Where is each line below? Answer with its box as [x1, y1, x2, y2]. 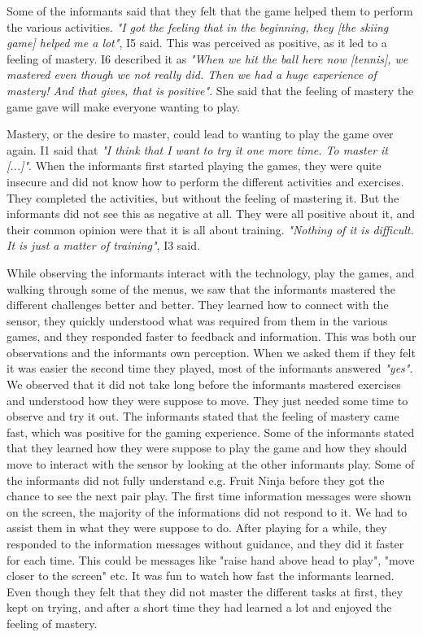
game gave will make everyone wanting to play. [7, 98, 240, 115]
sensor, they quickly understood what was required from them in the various [7, 312, 388, 329]
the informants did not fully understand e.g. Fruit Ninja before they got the [7, 471, 385, 488]
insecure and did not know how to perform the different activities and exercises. [7, 172, 404, 190]
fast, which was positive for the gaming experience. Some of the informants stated [7, 423, 415, 440]
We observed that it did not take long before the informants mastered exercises [7, 376, 401, 393]
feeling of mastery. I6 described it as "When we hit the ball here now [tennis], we [7, 50, 408, 67]
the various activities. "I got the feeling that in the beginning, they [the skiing [7, 18, 389, 35]
